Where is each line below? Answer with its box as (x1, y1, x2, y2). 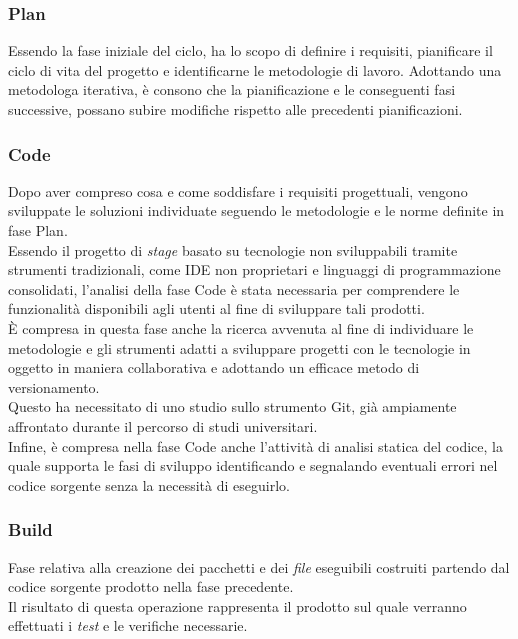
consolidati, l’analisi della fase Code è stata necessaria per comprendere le (8, 278, 460, 299)
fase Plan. (8, 220, 68, 240)
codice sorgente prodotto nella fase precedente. (8, 576, 294, 597)
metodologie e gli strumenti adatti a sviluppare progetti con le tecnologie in (8, 337, 471, 358)
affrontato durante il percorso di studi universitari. (8, 415, 318, 436)
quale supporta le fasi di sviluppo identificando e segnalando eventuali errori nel (8, 455, 498, 476)
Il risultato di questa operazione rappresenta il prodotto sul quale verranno (8, 595, 467, 616)
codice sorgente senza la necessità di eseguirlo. (8, 474, 290, 495)
